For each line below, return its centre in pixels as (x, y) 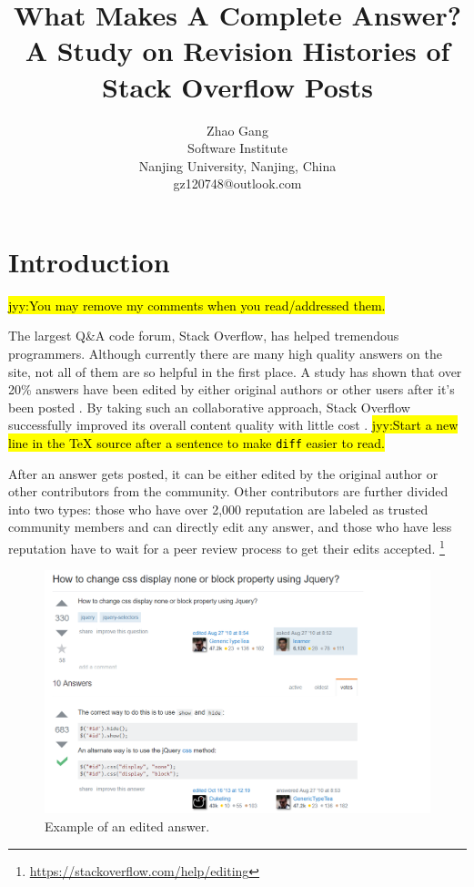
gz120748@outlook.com (237, 184)
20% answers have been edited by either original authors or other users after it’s (232, 389)
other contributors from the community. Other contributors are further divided (228, 491)
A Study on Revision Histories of (237, 51)
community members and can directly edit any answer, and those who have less (230, 527)
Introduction (89, 261)
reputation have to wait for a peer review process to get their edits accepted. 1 (227, 547)
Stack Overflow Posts (237, 86)
